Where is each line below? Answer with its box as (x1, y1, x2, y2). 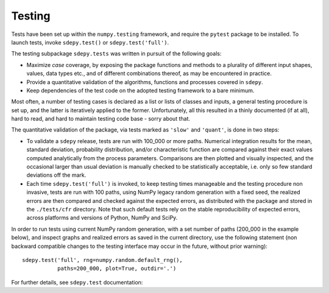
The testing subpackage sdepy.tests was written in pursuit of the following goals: (11, 50, 222, 57)
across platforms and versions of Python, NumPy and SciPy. (26, 214, 178, 222)
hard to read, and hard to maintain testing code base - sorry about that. (11, 115, 190, 122)
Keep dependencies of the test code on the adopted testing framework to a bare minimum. (26, 86, 255, 94)
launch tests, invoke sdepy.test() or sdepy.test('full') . (11, 38, 169, 46)
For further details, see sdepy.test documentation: (11, 278, 143, 286)
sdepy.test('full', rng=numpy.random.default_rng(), (22, 256, 183, 263)
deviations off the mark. (26, 171, 87, 179)
